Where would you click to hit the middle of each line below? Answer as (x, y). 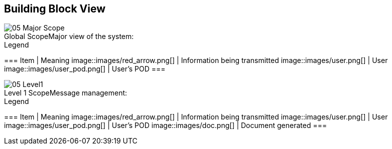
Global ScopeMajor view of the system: (69, 36)
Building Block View (55, 9)
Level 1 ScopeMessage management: (66, 93)
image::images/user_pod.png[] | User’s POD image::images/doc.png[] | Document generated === (166, 125)
